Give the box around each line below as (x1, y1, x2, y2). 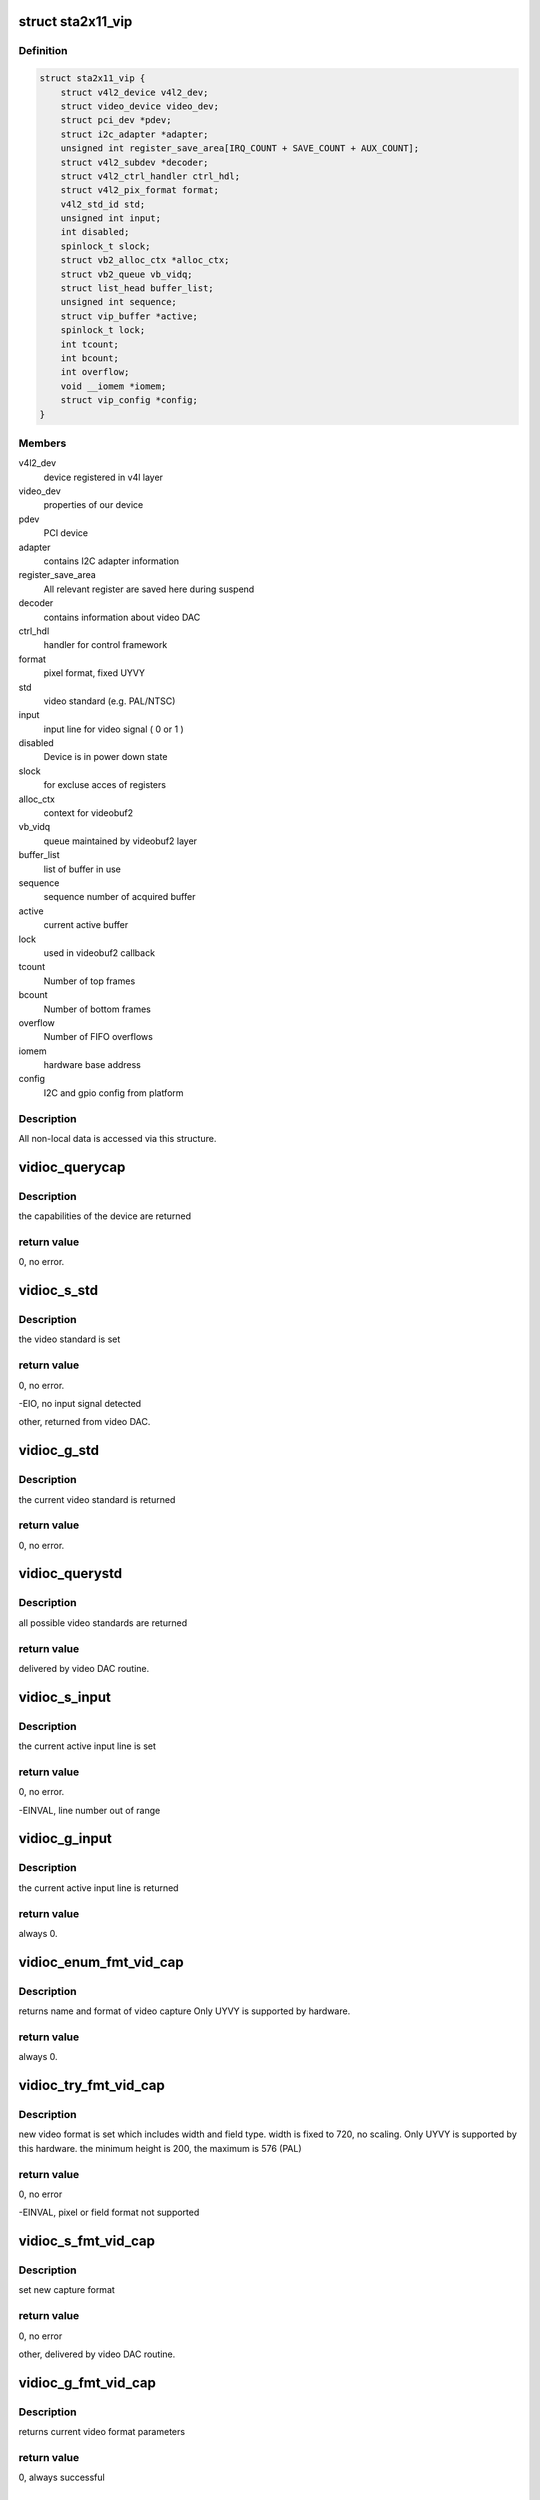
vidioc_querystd (18, 1565, 123, 1582)
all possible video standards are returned (18, 1616, 188, 1629)
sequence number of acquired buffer (43, 891, 196, 903)
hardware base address (43, 1059, 142, 1071)
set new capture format (18, 2284, 115, 2296)
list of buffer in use (43, 863, 122, 875)
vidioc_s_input (18, 1688, 112, 1705)
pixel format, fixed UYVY (43, 667, 145, 679)
